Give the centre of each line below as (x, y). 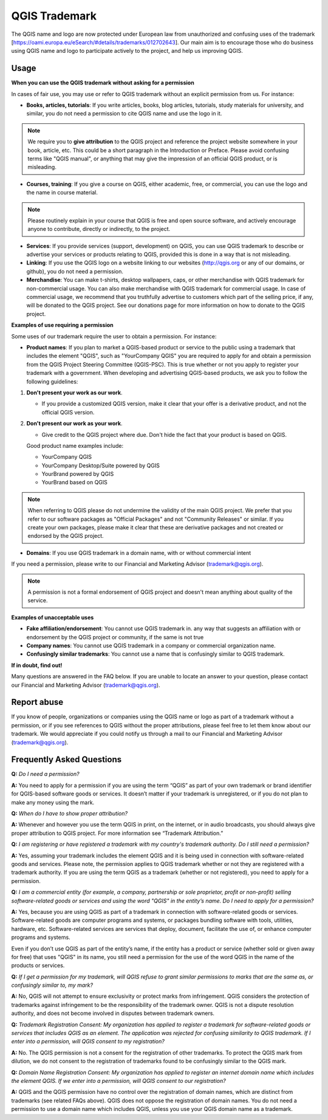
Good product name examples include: (75, 445)
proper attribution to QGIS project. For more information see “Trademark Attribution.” (117, 833)
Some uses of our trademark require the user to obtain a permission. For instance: (114, 336)
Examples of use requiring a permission (62, 325)
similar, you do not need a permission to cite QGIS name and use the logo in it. (124, 114)
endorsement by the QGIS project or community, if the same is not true (115, 637)
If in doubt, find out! (37, 665)
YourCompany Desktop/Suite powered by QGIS (101, 466)
